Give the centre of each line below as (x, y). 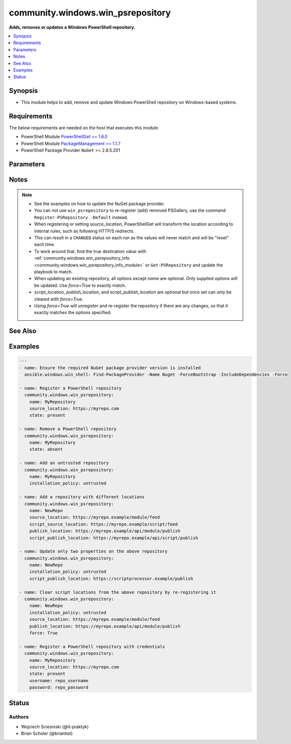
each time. (45, 244)
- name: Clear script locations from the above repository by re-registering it (118, 592)
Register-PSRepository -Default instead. (81, 217)
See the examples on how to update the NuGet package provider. (99, 204)
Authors (19, 717)
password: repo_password (59, 687)
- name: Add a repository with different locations (82, 497)
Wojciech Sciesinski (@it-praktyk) (55, 727)
